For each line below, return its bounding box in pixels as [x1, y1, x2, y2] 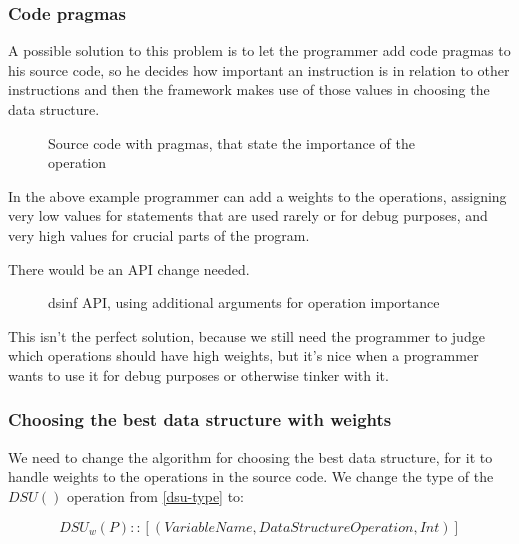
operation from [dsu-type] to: [66, 485, 245, 506]
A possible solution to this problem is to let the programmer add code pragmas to [8, 40, 511, 61]
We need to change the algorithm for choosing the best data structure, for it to [8, 446, 493, 467]
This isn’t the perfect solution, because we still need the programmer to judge [8, 325, 485, 346]
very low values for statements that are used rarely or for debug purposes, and [8, 205, 488, 226]
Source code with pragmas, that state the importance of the [48, 132, 415, 153]
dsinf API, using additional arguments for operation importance [48, 292, 440, 313]
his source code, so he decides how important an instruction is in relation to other [8, 59, 510, 80]
